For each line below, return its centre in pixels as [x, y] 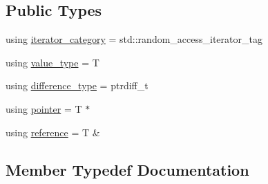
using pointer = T [44, 108]
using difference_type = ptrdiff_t [77, 85]
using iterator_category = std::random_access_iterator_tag [134, 39]
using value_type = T [52, 62]
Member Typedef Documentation [127, 169]
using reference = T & [53, 132]
